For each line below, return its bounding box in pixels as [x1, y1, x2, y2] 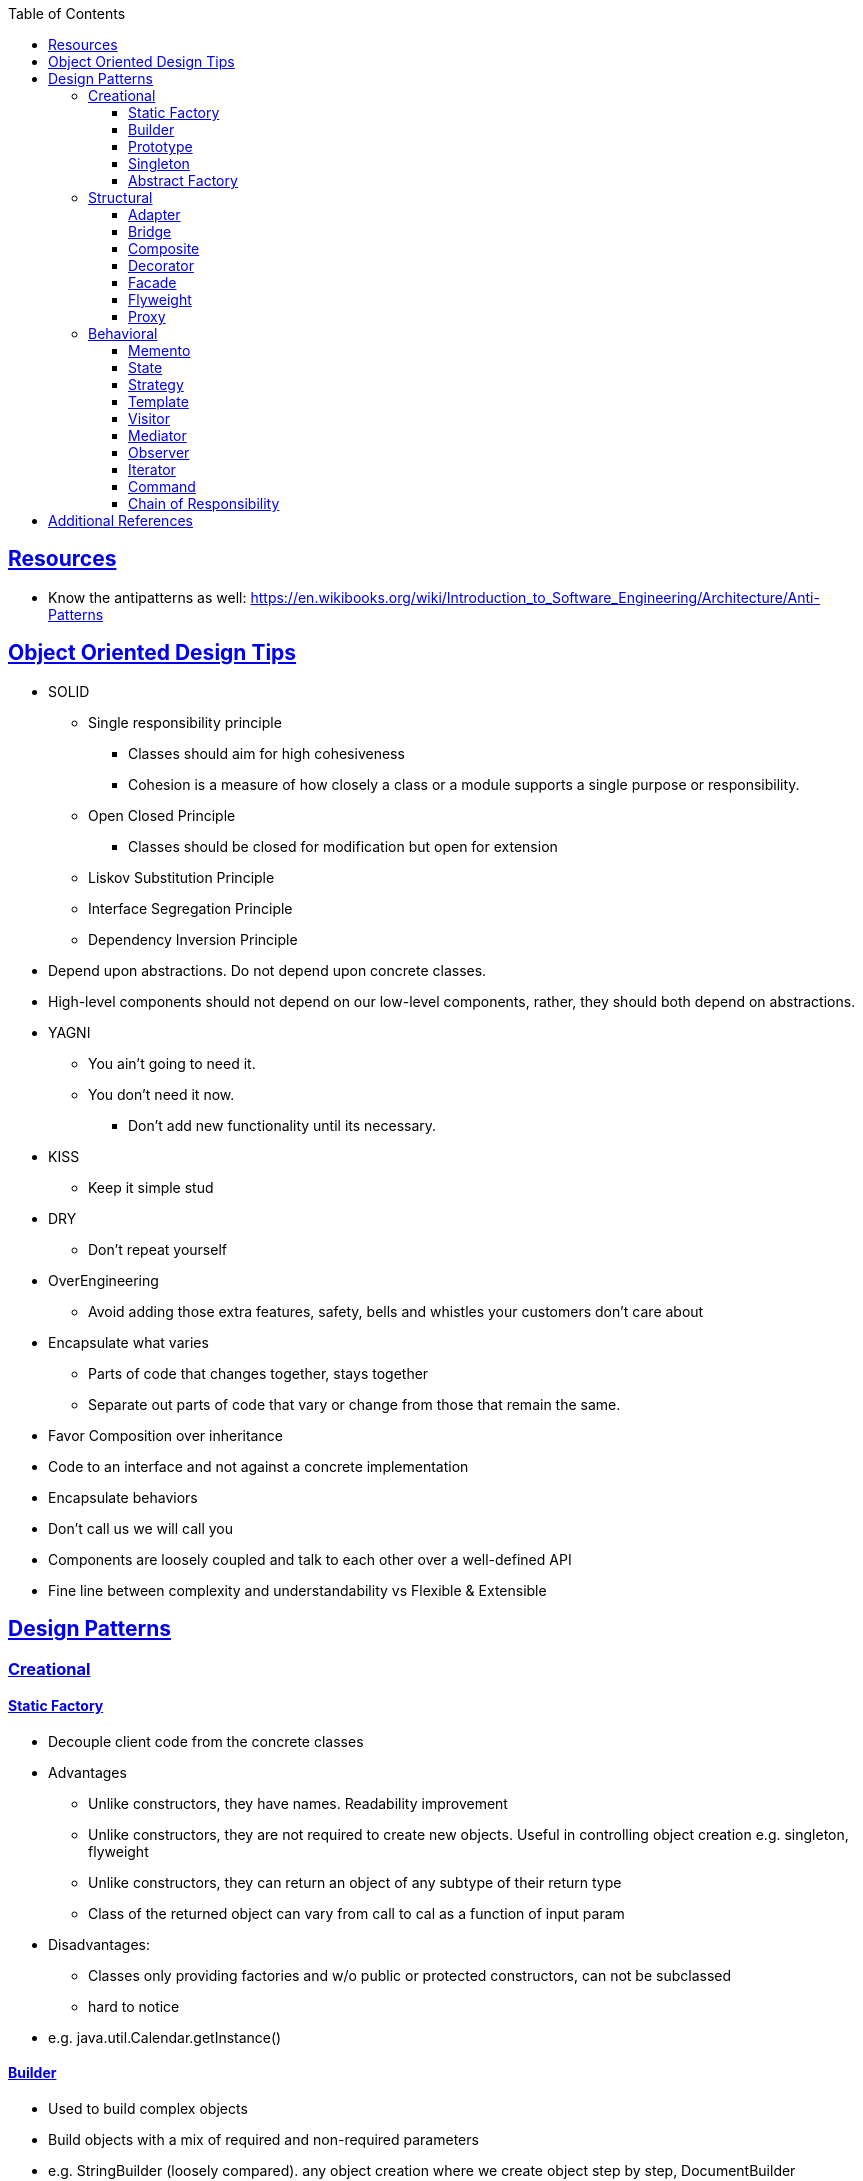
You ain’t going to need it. [88, 1054, 256, 1072]
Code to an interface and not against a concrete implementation [48, 1457, 469, 1475]
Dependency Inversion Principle [88, 930, 298, 948]
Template [128, 393, 189, 410]
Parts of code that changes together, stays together [88, 1364, 429, 1382]
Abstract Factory [128, 172, 238, 189]
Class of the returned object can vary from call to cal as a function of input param [88, 1904, 625, 1922]
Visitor [128, 410, 170, 427]
